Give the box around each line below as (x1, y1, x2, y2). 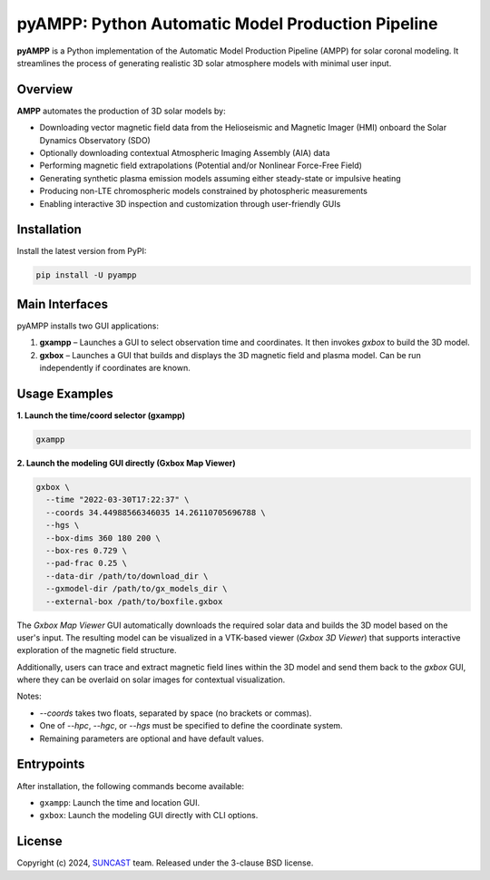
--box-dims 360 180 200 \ (45, 533, 161, 543)
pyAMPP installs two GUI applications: (16, 320, 159, 331)
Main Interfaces (16, 296, 109, 312)
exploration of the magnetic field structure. (16, 645, 177, 656)
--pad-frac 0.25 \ (45, 558, 127, 569)
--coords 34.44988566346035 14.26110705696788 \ (45, 507, 267, 517)
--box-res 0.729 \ (45, 545, 127, 555)
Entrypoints (16, 757, 85, 772)
